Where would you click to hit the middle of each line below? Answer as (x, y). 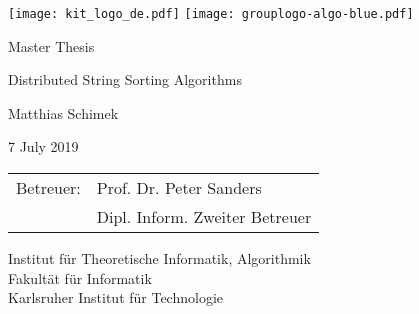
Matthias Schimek (63, 112)
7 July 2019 (43, 146)
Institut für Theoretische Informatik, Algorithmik (159, 258)
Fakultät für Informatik (80, 277)
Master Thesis (51, 45)
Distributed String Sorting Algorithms (125, 79)
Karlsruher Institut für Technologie (116, 297)
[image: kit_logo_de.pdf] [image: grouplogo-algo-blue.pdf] (211, 14)
